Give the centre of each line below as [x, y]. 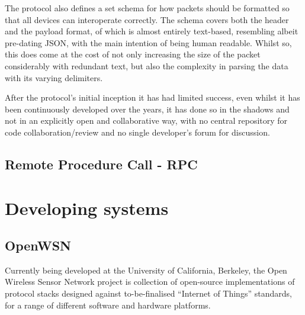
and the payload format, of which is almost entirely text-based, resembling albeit [152, 31]
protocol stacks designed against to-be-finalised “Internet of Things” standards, [148, 293]
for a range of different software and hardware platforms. [108, 305]
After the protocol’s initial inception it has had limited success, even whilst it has [152, 97]
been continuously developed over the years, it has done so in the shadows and [147, 109]
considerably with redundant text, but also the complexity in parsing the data [147, 65]
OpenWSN [38, 245]
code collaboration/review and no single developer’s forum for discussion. [137, 132]
